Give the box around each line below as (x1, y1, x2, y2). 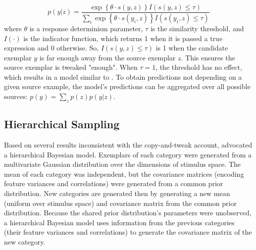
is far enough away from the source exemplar (39, 52, 176, 62)
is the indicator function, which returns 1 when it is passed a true (23, 33, 223, 43)
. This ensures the (181, 52, 235, 62)
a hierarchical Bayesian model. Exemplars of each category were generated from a (4, 149, 252, 159)
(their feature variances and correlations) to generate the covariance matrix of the (4, 227, 252, 237)
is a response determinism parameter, (29, 23, 143, 33)
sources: (4, 91, 28, 101)
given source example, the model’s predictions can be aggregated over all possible (4, 81, 251, 92)
